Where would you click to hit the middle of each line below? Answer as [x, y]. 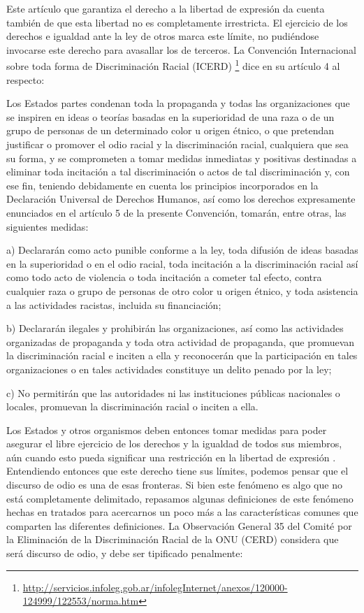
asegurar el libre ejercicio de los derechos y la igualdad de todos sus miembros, [174, 443]
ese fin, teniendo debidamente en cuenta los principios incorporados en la [162, 185]
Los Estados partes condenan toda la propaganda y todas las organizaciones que [178, 103]
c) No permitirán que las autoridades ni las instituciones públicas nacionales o [173, 392]
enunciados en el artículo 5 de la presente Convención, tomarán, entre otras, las [176, 212]
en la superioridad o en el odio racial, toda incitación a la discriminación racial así [182, 263]
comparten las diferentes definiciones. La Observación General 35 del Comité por [179, 525]
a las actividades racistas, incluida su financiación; [114, 304]
